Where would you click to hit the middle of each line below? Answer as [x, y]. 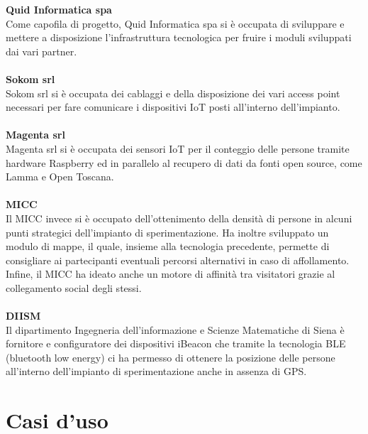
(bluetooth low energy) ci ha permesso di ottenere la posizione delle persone [171, 357]
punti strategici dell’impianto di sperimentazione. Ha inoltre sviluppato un [167, 232]
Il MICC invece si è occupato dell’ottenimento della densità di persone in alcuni [179, 218]
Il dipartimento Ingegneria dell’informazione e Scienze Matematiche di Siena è [175, 329]
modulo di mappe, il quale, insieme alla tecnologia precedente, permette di [168, 246]
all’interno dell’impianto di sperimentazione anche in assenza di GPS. [156, 371]
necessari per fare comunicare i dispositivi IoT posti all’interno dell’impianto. [173, 107]
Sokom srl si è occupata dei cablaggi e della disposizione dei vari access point [173, 93]
